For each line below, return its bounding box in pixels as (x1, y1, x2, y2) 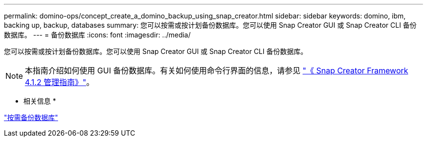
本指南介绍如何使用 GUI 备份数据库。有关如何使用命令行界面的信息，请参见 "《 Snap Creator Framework (25, 66, 408, 75)
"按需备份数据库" (4, 113, 58, 122)
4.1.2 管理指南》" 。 (25, 77, 94, 87)
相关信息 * (23, 97, 56, 105)
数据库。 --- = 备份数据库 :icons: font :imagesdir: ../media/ (4, 31, 191, 39)
